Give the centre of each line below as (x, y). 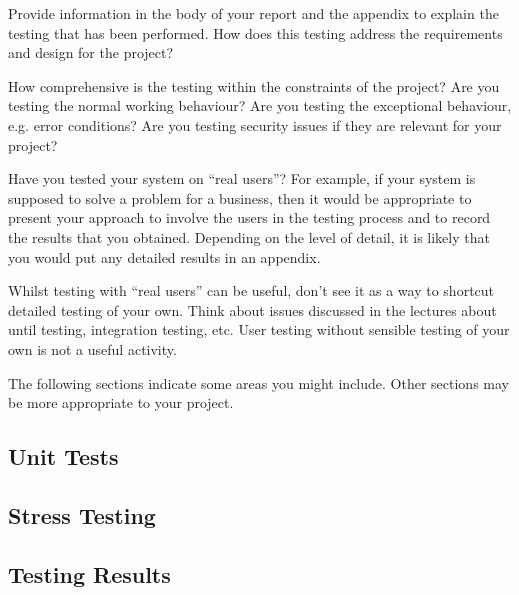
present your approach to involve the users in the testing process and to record (249, 217)
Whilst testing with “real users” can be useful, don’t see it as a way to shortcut (251, 290)
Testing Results (89, 573)
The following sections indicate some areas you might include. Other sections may (258, 382)
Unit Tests (63, 456)
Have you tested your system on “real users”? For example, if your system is (242, 178)
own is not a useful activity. (92, 348)
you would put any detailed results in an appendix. (164, 256)
